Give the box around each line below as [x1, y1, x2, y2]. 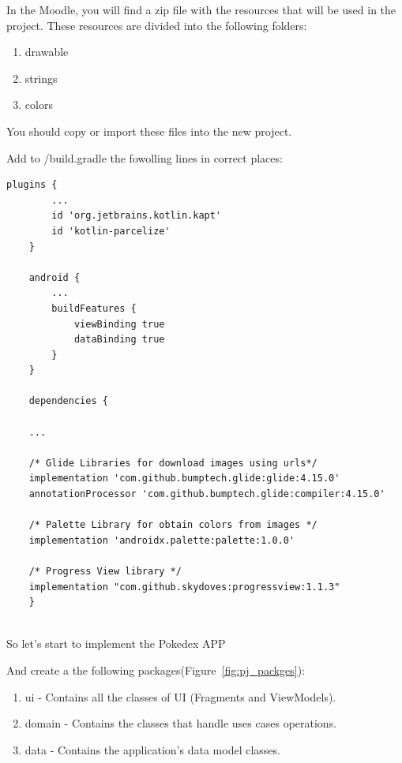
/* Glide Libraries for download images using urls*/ [28, 457, 317, 469]
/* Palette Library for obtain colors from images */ [28, 519, 317, 531]
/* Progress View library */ [28, 566, 182, 577]
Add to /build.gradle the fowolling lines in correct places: [6, 149, 283, 166]
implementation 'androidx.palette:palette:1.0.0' [28, 534, 295, 546]
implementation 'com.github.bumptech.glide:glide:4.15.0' [28, 473, 340, 484]
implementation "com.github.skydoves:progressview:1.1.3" [28, 581, 340, 593]
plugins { [6, 179, 58, 191]
